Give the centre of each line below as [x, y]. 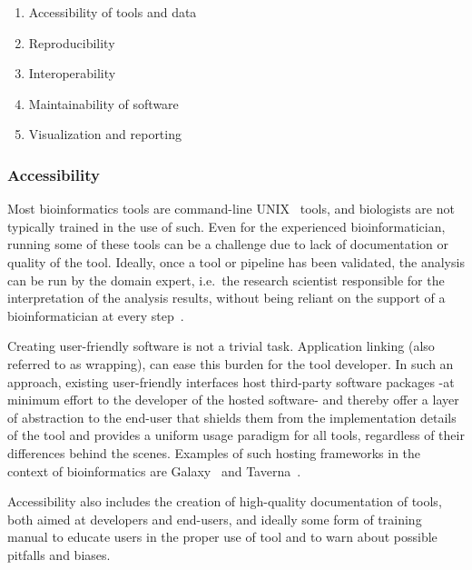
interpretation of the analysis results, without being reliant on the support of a [226, 298]
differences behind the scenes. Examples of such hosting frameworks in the [214, 452]
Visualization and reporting [105, 134]
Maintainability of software [103, 103]
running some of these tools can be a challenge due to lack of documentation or [228, 244]
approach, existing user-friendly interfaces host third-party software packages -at [231, 381]
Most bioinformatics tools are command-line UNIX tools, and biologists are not [231, 209]
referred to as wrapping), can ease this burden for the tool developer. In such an [231, 363]
